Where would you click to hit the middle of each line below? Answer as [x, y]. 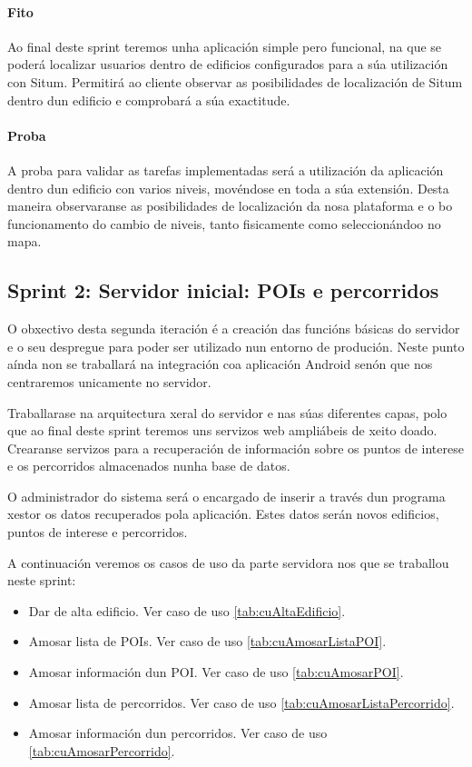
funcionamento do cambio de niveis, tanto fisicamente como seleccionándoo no [224, 223]
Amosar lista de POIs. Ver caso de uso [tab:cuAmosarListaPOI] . [207, 641]
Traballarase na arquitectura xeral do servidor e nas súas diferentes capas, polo [227, 412]
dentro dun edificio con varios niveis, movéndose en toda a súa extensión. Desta [228, 188]
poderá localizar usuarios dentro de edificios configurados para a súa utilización [228, 64]
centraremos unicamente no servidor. [109, 381]
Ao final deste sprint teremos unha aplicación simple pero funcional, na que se [225, 46]
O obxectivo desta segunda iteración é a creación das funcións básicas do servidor [234, 329]
